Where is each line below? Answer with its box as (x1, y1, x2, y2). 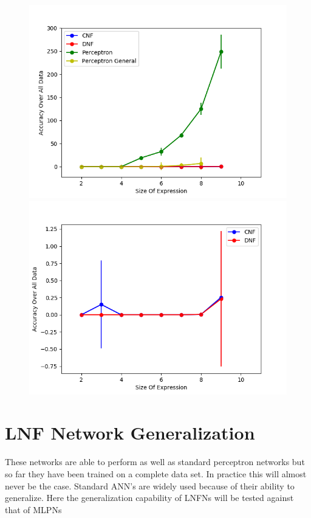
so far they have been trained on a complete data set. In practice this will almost (5, 467, 307, 480)
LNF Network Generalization (5, 420, 255, 445)
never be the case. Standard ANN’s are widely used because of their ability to (5, 479, 295, 492)
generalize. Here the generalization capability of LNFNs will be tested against (5, 491, 294, 504)
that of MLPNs (5, 503, 62, 516)
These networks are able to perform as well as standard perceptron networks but (5, 455, 305, 468)
